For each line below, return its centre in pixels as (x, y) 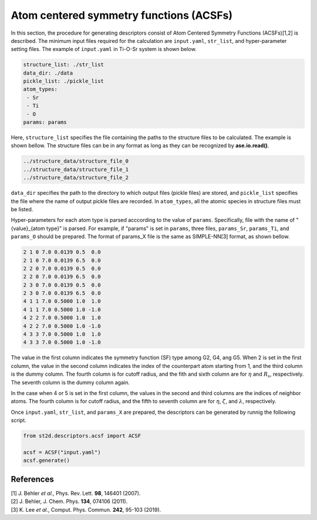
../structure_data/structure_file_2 (76, 178)
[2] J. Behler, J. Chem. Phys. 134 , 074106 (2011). (69, 501)
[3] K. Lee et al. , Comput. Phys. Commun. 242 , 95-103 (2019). (86, 509)
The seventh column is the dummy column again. (70, 382)
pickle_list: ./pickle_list (63, 81)
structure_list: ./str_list (63, 65)
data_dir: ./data (48, 73)
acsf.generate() (47, 460)
